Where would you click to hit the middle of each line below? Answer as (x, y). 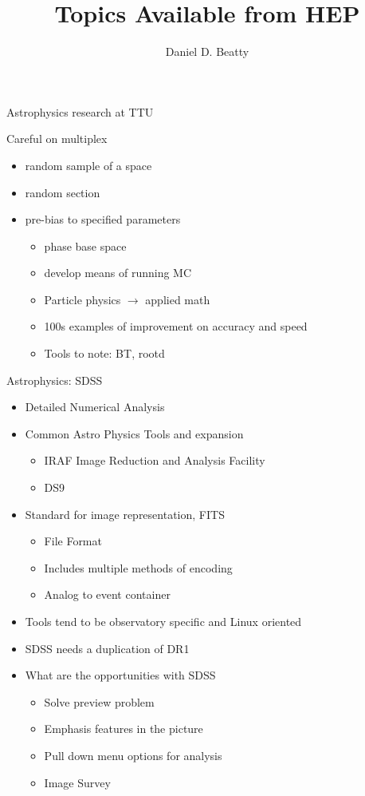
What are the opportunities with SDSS (120, 675)
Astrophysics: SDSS (55, 380)
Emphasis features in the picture (124, 729)
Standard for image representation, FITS (125, 514)
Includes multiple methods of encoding (138, 567)
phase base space (85, 246)
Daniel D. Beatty (207, 51)
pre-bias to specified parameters (103, 219)
